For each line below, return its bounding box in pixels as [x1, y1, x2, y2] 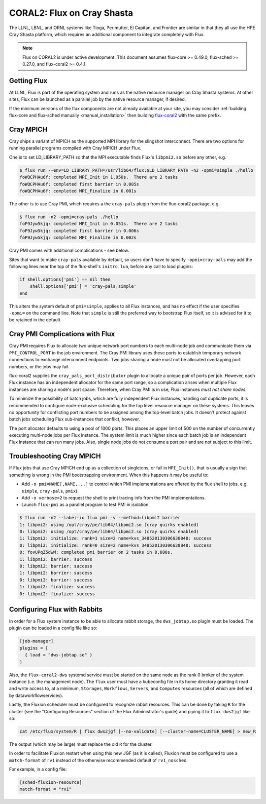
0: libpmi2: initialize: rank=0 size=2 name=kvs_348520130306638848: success [19, 542, 212, 548]
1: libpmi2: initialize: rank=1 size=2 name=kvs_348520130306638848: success [19, 536, 212, 541]
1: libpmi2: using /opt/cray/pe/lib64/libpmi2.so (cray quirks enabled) [19, 522, 199, 528]
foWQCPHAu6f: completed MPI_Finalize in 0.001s [19, 188, 136, 194]
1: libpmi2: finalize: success [19, 584, 96, 590]
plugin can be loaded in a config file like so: [9, 625, 98, 631]
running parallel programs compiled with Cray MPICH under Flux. [9, 145, 141, 151]
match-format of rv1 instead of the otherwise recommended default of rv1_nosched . [9, 757, 188, 763]
